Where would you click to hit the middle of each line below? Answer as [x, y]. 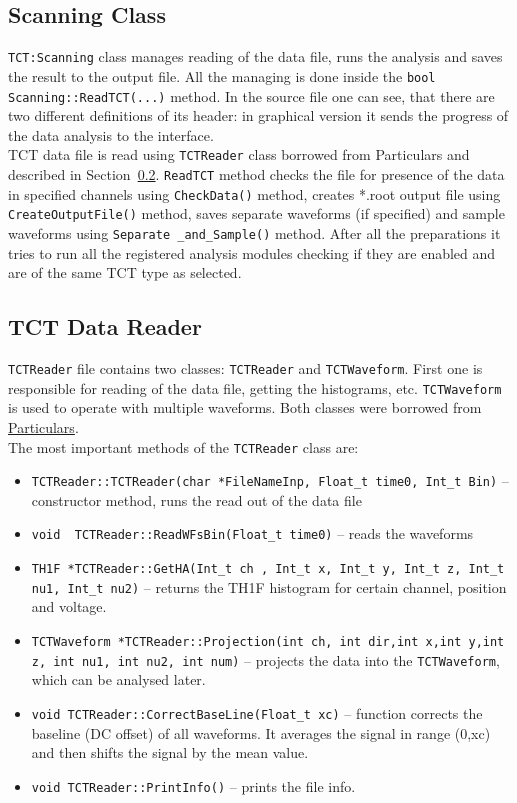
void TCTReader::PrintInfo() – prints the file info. [193, 785]
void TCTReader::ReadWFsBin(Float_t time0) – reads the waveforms [252, 533]
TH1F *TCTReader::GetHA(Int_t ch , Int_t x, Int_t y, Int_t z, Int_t [268, 569]
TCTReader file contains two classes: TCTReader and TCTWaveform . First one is [245, 368]
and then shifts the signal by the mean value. [170, 752]
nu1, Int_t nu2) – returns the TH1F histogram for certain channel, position [269, 586]
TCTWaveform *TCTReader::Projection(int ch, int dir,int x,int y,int [268, 642]
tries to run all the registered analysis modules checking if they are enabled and [252, 252]
